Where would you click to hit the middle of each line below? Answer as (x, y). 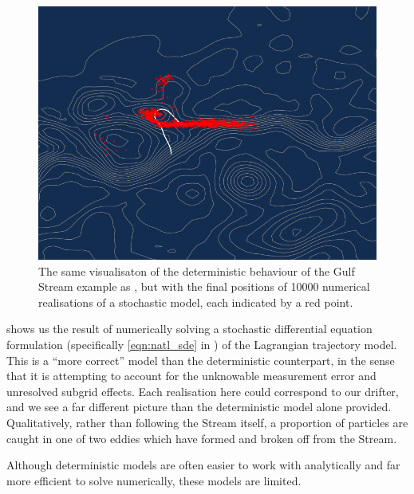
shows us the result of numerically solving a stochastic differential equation (189, 329)
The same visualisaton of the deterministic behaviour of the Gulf (197, 271)
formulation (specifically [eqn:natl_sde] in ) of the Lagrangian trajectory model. (202, 344)
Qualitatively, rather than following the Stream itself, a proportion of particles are (207, 422)
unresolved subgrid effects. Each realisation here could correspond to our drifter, (203, 391)
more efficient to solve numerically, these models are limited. (154, 480)
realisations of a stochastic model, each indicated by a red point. (196, 302)
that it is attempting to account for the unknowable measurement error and (191, 376)
